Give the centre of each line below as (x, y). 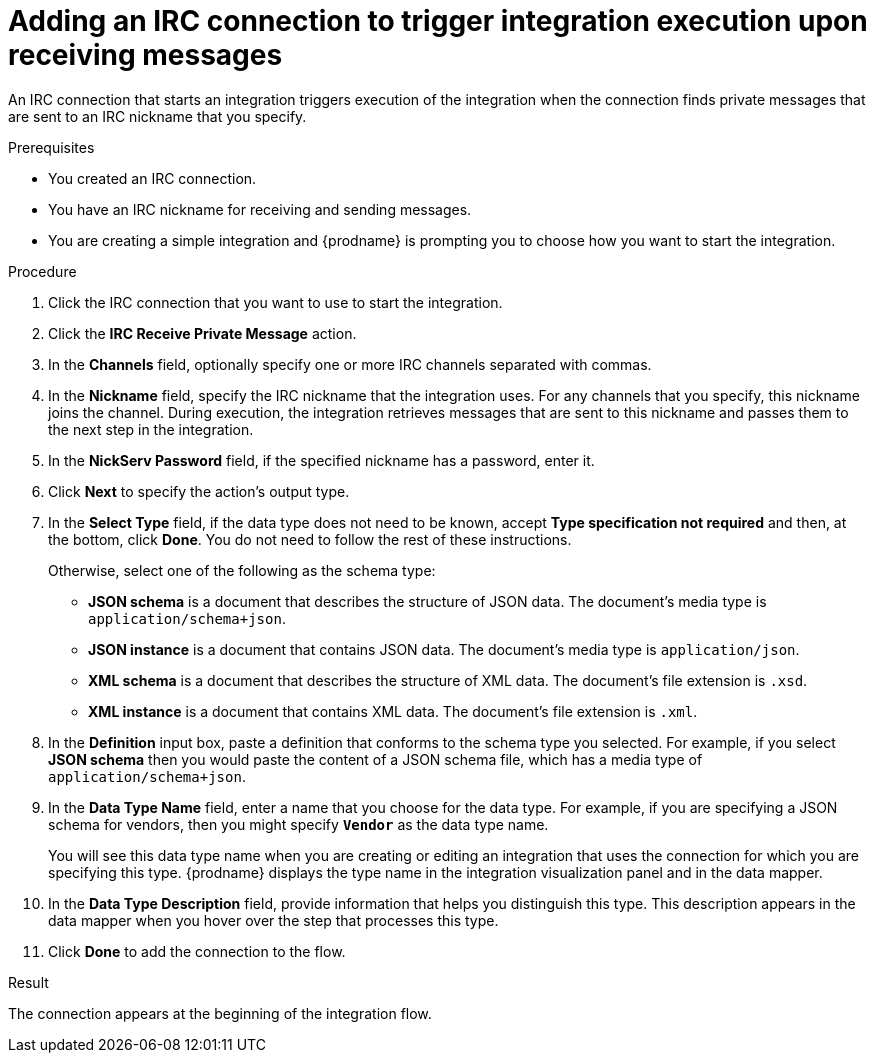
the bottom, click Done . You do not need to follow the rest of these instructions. (310, 539)
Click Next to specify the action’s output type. (199, 491)
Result (28, 982)
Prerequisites (51, 147)
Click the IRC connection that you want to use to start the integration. (275, 302)
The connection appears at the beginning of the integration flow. (220, 1013)
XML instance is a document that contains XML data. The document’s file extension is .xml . (393, 711)
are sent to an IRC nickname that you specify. (157, 116)
